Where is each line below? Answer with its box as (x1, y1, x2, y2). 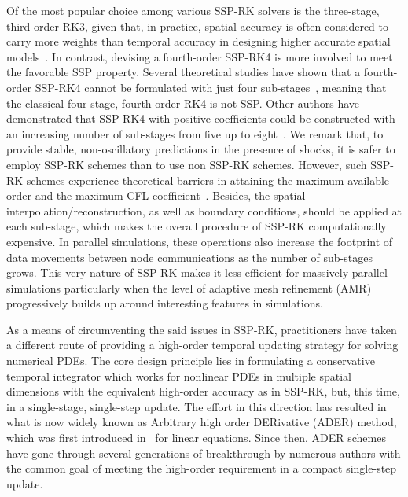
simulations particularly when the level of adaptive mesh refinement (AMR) (6, 279, 372, 296)
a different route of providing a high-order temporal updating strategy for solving (6, 337, 399, 353)
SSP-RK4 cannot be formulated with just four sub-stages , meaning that (35, 79, 387, 95)
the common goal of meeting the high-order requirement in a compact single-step (6, 460, 397, 477)
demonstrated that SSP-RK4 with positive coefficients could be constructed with (6, 110, 395, 127)
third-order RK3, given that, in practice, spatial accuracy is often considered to (6, 17, 389, 34)
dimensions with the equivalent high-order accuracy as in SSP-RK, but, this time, (6, 383, 400, 399)
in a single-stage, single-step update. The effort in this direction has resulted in (6, 398, 387, 414)
